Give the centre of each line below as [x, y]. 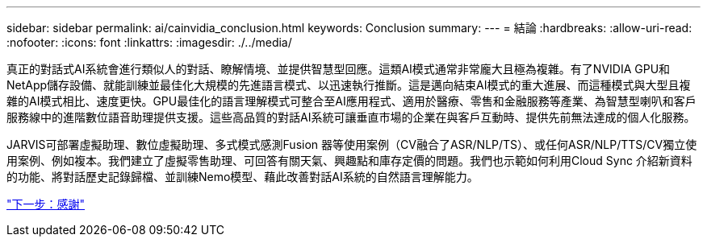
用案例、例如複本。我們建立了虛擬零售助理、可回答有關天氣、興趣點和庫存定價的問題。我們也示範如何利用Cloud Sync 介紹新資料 [349, 161]
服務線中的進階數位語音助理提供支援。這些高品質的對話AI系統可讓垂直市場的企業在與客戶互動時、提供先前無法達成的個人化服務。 [351, 117]
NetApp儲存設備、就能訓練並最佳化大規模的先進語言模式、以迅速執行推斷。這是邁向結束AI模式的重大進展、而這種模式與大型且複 [349, 85]
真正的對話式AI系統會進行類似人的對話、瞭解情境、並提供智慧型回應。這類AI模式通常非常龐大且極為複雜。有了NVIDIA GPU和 [339, 69]
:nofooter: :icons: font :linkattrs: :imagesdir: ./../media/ [149, 42]
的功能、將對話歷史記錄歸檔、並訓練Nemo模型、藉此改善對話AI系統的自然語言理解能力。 [243, 177]
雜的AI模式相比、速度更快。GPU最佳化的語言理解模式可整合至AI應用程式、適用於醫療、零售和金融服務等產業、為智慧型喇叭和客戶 [351, 101]
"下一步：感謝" [46, 204]
